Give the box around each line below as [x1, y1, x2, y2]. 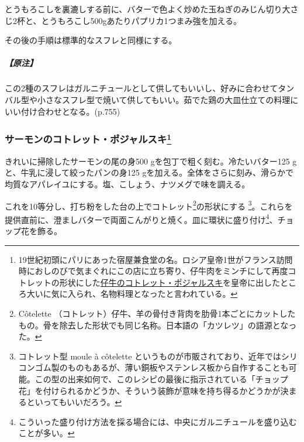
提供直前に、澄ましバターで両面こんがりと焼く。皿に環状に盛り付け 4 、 [5, 211, 278, 225]
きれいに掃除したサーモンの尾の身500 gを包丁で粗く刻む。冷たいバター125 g [5, 155, 297, 167]
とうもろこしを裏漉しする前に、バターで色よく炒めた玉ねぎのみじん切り [5, 3, 282, 15]
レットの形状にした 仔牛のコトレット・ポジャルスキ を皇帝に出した [26, 276, 281, 288]
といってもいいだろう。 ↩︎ [26, 396, 122, 408]
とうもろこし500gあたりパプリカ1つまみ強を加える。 [41, 14, 242, 26]
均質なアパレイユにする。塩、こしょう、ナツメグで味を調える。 [5, 177, 250, 190]
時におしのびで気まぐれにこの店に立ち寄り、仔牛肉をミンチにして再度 [18, 265, 288, 277]
